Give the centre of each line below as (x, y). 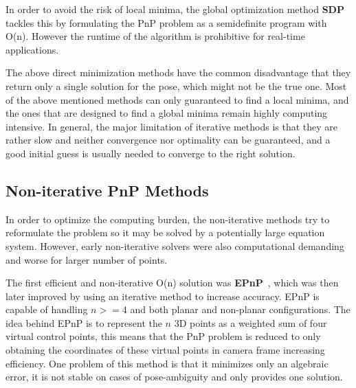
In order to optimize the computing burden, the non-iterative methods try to (168, 219)
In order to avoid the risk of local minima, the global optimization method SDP (175, 9)
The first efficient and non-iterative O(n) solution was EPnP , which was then (172, 283)
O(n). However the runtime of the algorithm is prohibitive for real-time (155, 36)
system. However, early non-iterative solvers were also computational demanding (175, 246)
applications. (32, 49)
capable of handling (47, 309)
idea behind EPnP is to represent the (84, 322)
